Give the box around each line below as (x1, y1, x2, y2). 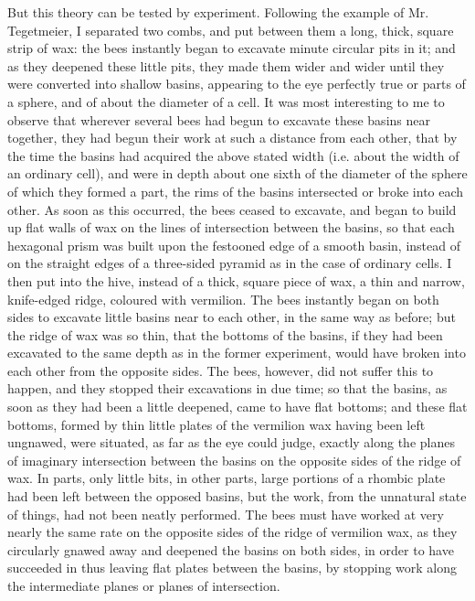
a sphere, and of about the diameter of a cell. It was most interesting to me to (7, 91, 445, 111)
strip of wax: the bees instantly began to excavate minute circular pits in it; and (7, 38, 456, 58)
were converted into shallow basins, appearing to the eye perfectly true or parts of (7, 74, 466, 93)
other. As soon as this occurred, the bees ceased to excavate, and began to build (7, 199, 457, 219)
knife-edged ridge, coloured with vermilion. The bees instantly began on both (7, 289, 439, 308)
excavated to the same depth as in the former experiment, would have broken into (7, 343, 466, 362)
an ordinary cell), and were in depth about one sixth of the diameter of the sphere (7, 164, 468, 183)
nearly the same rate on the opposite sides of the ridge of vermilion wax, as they (7, 522, 458, 542)
